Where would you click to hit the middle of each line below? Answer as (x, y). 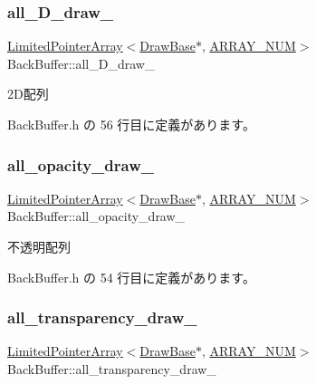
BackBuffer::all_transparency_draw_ (112, 369)
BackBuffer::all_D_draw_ (81, 63)
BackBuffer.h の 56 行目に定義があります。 (131, 124)
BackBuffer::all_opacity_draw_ (96, 216)
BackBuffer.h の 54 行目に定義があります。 (131, 277)
